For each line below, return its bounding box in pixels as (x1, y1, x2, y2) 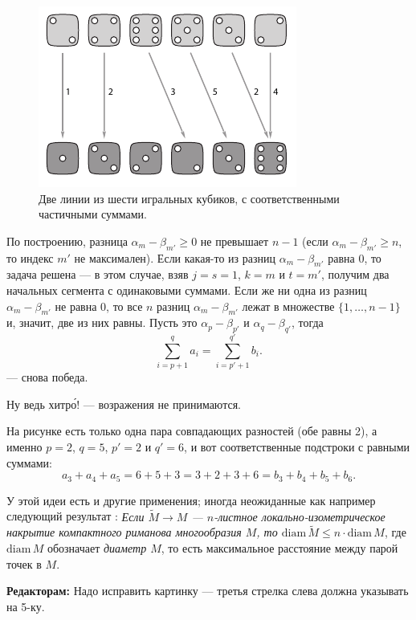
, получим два (320, 266, 389, 283)
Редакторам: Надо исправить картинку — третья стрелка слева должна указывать (6, 582, 409, 599)
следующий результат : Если (6, 508, 145, 524)
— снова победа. (6, 369, 88, 385)
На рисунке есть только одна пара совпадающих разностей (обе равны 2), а (6, 422, 377, 439)
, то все (106, 297, 143, 314)
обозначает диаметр (47, 539, 147, 556)
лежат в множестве (242, 297, 335, 314)
